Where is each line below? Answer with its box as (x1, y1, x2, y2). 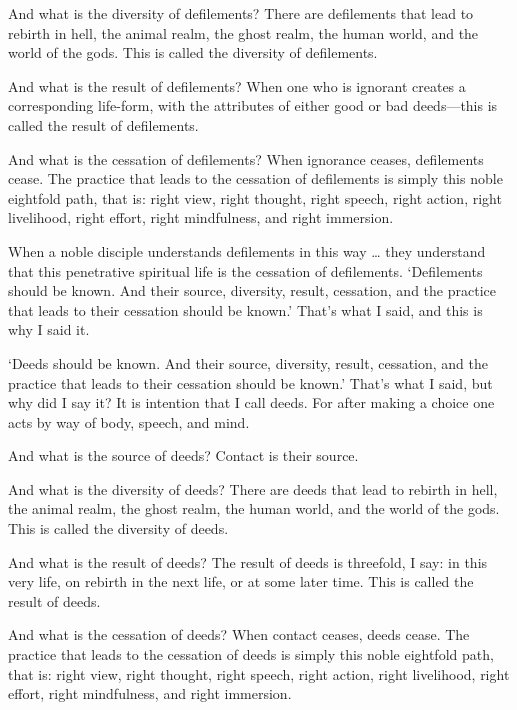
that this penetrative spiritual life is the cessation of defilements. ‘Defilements (8, 260, 483, 281)
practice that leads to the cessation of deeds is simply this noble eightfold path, (8, 644, 494, 665)
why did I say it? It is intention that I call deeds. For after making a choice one (8, 392, 495, 413)
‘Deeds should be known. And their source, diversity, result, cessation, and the (8, 352, 489, 373)
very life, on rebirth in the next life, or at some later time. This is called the (8, 571, 474, 592)
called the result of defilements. (8, 114, 199, 135)
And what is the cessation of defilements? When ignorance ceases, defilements (8, 148, 484, 169)
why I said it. (8, 319, 90, 340)
